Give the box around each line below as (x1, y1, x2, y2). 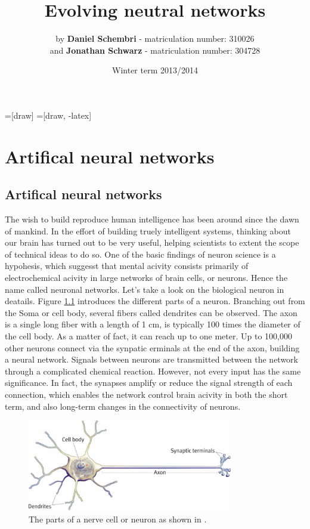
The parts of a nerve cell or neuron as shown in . (29, 512, 207, 525)
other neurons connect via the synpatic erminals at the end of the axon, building (5, 341, 300, 354)
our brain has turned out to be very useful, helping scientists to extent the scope (5, 236, 299, 249)
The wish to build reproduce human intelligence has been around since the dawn (5, 213, 299, 225)
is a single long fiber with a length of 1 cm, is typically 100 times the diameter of (5, 318, 300, 330)
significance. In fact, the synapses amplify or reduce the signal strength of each (5, 376, 293, 389)
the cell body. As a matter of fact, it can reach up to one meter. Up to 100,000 (5, 330, 292, 342)
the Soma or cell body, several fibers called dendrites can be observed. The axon (5, 306, 297, 318)
